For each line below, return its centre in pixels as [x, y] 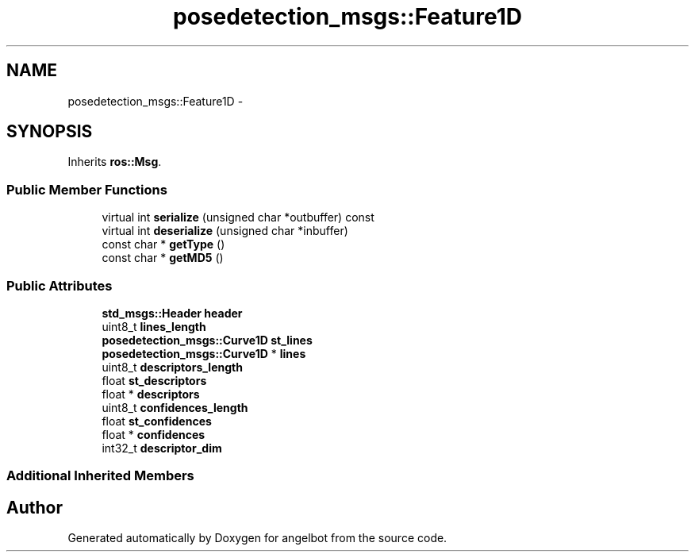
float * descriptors [151, 394]
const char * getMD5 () [163, 258]
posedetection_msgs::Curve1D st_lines [207, 340]
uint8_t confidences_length [175, 407]
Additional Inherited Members [100, 476]
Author [35, 507]
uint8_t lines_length [154, 326]
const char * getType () [163, 244]
